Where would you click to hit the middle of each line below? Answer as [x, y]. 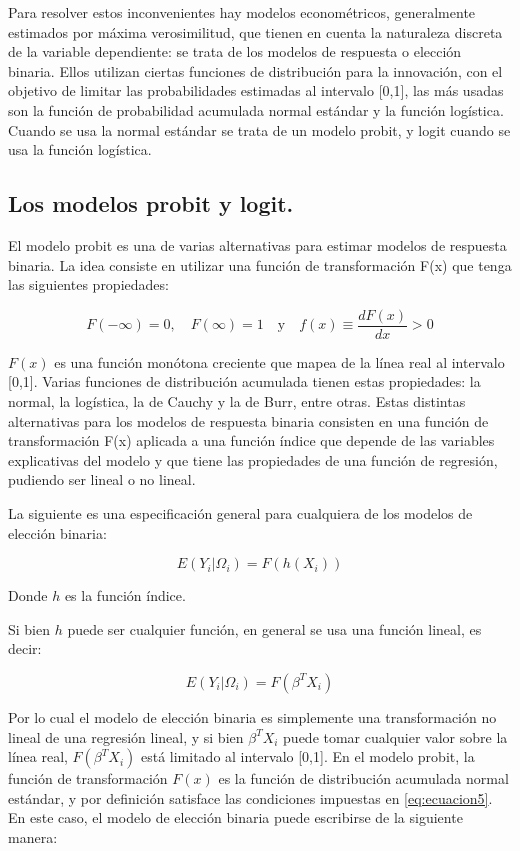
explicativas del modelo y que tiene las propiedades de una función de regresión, [253, 459]
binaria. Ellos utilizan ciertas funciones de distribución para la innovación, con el [255, 70]
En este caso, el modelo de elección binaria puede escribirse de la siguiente [235, 817]
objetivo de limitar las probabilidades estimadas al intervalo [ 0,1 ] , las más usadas [256, 90]
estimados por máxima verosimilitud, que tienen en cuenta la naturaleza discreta [255, 31]
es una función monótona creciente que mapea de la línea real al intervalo [279, 361]
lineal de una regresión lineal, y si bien [126, 736]
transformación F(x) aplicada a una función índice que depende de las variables [251, 440]
